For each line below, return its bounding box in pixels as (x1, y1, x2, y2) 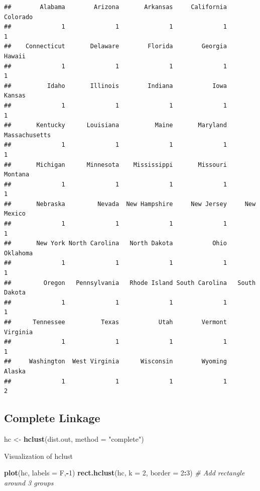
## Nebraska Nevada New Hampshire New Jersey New (4, 200, 256, 208)
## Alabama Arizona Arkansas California (4, 4, 227, 11)
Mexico (4, 210, 26, 218)
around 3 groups (4, 477, 54, 487)
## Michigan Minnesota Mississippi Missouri (4, 161, 227, 168)
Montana (4, 171, 30, 178)
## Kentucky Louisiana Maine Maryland (4, 122, 227, 129)
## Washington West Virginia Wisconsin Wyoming (4, 358, 227, 365)
